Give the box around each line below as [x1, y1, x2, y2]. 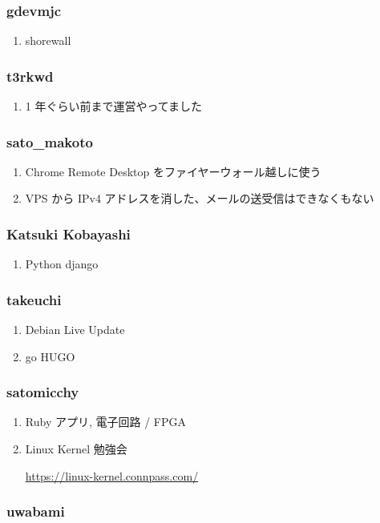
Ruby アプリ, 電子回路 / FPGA [25, 413, 186, 430]
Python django [25, 255, 99, 272]
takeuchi [6, 289, 62, 309]
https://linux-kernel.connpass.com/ [25, 467, 199, 484]
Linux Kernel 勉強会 [25, 441, 127, 457]
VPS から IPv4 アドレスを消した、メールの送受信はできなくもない [25, 190, 374, 207]
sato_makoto [6, 131, 93, 151]
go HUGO [25, 348, 75, 364]
